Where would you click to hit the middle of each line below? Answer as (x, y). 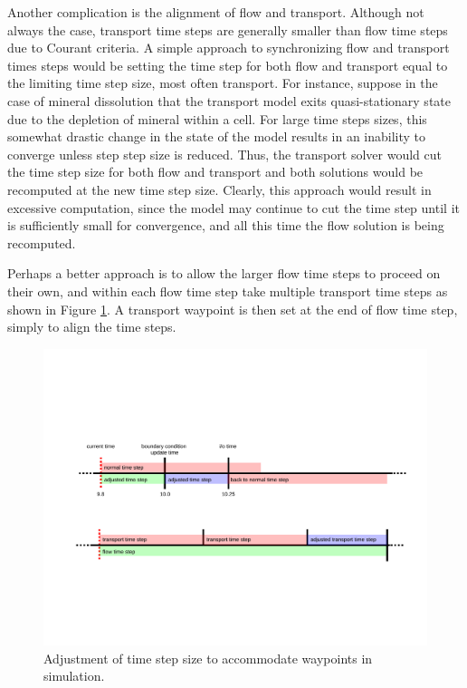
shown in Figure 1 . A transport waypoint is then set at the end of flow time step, (233, 309)
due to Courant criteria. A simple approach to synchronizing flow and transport (229, 48)
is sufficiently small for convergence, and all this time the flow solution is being (226, 225)
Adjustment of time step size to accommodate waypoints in (208, 658)
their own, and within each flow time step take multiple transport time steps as (228, 291)
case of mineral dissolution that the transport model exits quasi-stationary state (229, 100)
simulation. (74, 676)
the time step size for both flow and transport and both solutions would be (215, 172)
